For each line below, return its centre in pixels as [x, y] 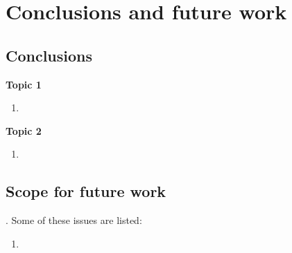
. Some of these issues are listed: [74, 220]
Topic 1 [24, 84]
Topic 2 [24, 130]
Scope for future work [86, 191]
